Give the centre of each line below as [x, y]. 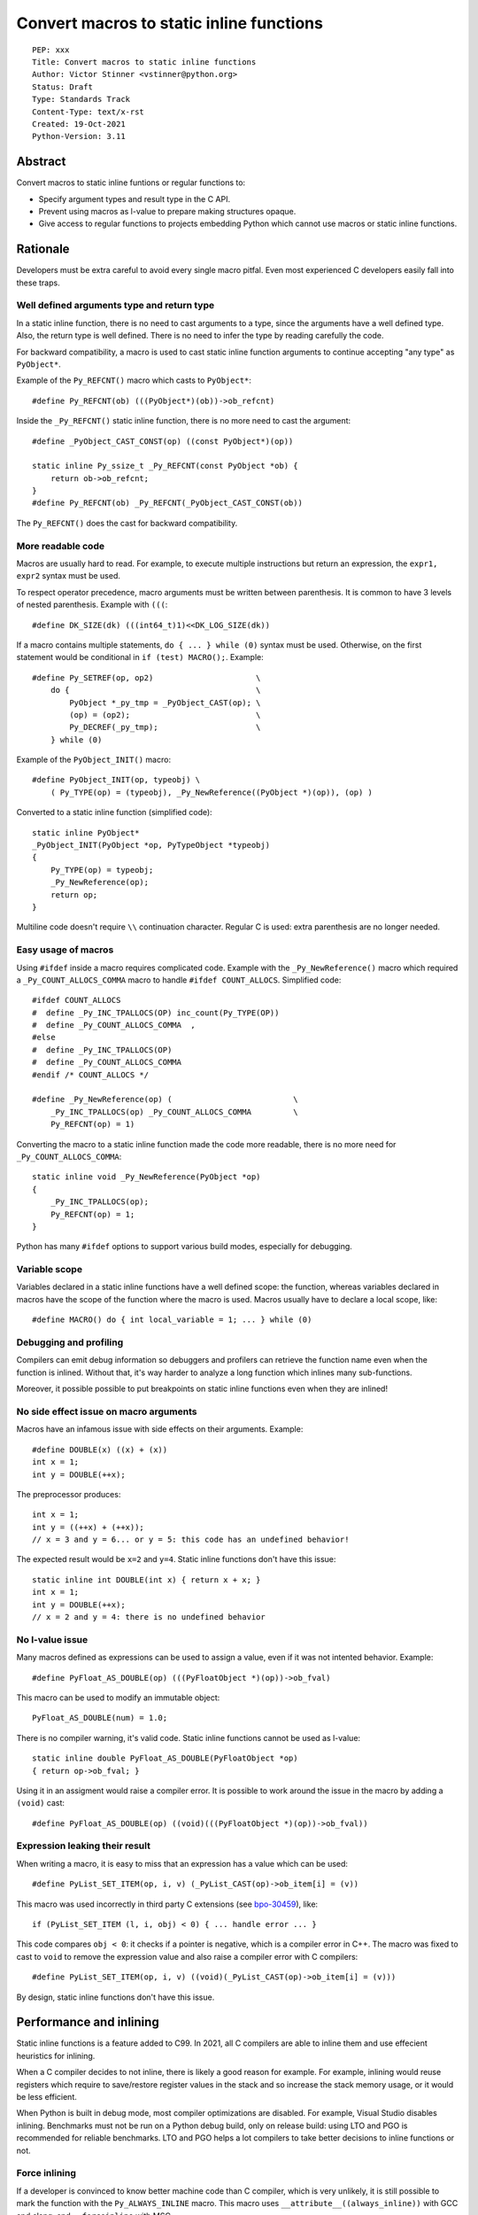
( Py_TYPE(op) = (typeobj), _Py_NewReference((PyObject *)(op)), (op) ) [212, 792]
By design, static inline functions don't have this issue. [116, 1997]
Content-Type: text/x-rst [89, 112]
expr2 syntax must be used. [69, 576]
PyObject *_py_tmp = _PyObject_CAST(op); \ [165, 703]
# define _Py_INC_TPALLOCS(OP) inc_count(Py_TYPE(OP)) [156, 1013]
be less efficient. [46, 2097]
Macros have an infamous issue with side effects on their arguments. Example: [160, 1429]
